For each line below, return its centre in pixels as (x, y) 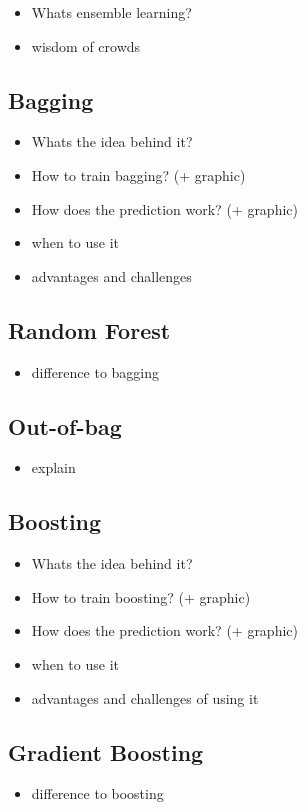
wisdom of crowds (86, 45)
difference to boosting (97, 793)
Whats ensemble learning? (111, 12)
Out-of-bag (65, 425)
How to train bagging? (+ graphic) (138, 174)
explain (53, 467)
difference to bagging (95, 371)
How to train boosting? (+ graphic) (141, 596)
